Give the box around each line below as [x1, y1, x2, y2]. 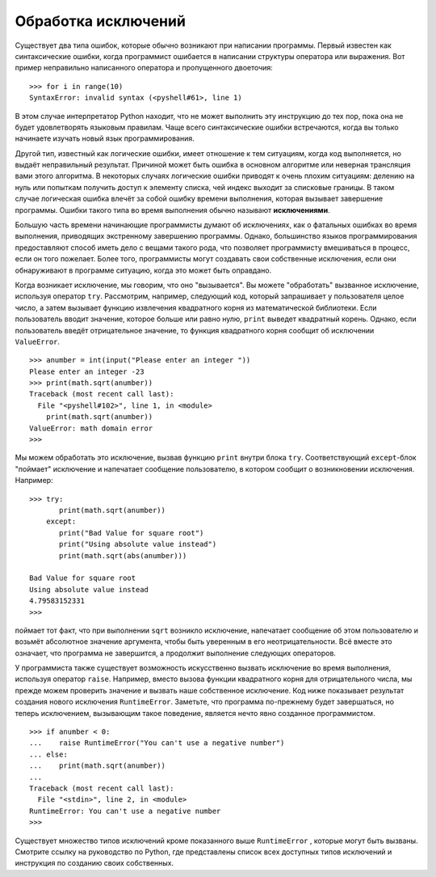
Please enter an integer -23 [29, 366, 145, 376]
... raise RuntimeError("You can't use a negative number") [29, 739, 285, 748]
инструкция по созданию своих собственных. [15, 858, 174, 868]
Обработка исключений [15, 12, 186, 30]
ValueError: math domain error [29, 423, 153, 433]
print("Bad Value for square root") [59, 528, 204, 537]
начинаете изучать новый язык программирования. [15, 133, 195, 143]
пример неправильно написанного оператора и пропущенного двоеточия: [15, 63, 274, 73]
